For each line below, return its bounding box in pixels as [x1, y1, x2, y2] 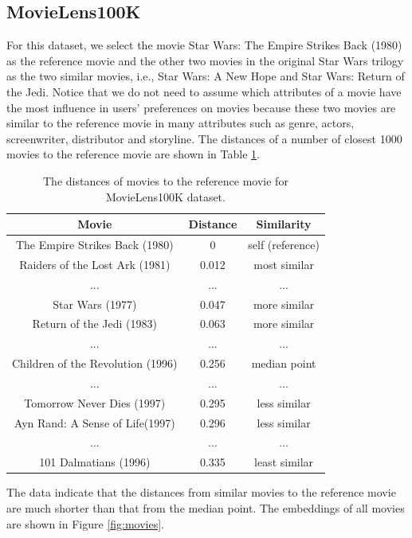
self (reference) [248, 236, 320, 252]
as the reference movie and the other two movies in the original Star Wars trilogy [6, 52, 404, 68]
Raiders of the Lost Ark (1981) [19, 255, 171, 272]
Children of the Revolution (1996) [12, 355, 178, 372]
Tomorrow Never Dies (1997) [24, 394, 166, 411]
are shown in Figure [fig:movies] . [6, 515, 165, 532]
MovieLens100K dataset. [105, 188, 226, 205]
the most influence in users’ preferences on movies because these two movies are [6, 99, 396, 115]
